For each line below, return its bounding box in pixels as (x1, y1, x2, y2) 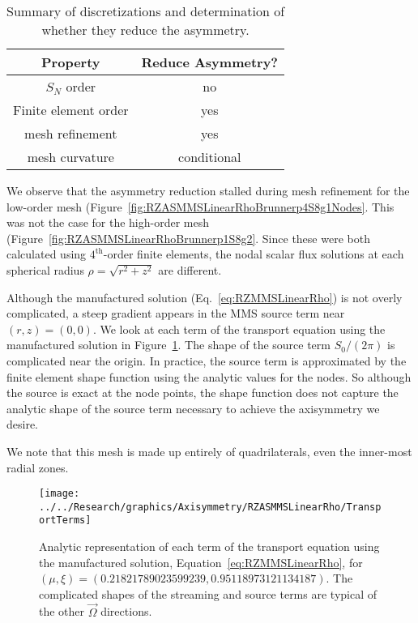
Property (41, 53, 100, 71)
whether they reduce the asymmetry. (41, 20, 250, 39)
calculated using (6, 245, 87, 262)
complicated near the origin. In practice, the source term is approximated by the (6, 352, 407, 369)
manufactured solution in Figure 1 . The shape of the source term (6, 336, 331, 353)
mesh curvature (27, 147, 114, 166)
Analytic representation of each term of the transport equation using (39, 538, 380, 555)
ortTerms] (39, 514, 92, 527)
